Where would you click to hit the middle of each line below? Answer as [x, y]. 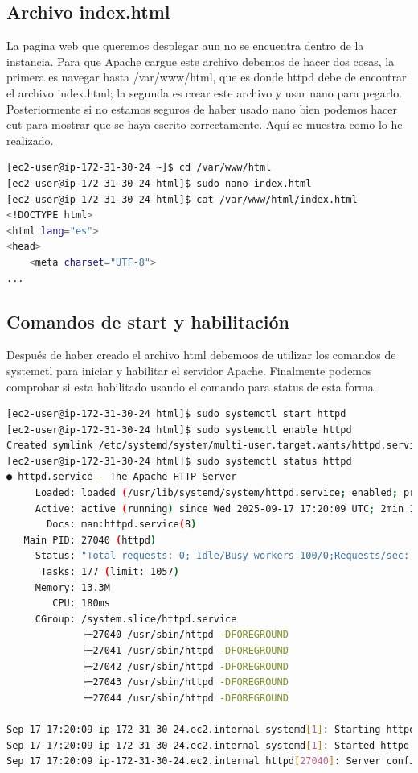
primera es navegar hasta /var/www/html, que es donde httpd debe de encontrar [207, 77]
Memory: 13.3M [72, 587]
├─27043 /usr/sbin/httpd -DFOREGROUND [185, 682]
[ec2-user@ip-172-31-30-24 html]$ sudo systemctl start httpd [176, 414]
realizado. [30, 140]
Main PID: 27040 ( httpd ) [90, 540]
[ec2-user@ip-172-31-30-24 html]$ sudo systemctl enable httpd [179, 430]
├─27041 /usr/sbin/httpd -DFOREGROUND [185, 651]
